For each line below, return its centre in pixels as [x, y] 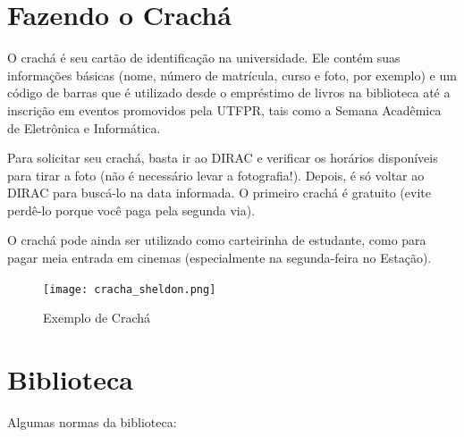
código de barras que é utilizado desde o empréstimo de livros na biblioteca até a [229, 92]
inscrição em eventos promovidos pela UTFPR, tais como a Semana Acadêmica [224, 109]
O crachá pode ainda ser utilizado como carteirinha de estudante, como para [217, 240]
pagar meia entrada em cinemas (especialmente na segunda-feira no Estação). [219, 258]
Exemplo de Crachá [97, 318]
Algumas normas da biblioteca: [92, 422]
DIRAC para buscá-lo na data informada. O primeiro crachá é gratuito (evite [219, 193]
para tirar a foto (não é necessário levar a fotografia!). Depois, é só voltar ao [216, 175]
